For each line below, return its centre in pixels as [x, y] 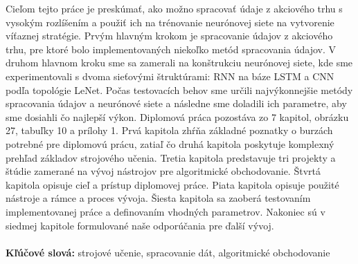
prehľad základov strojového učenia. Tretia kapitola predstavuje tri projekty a [171, 157]
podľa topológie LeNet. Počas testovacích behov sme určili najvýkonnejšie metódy [179, 89]
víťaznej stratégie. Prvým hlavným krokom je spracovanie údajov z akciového [169, 36]
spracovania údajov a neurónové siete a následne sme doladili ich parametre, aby [176, 103]
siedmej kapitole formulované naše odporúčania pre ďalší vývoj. [140, 225]
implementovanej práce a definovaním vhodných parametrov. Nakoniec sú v [165, 211]
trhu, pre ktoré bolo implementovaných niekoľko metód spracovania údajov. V [171, 49]
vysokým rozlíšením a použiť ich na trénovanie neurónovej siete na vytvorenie [170, 22]
